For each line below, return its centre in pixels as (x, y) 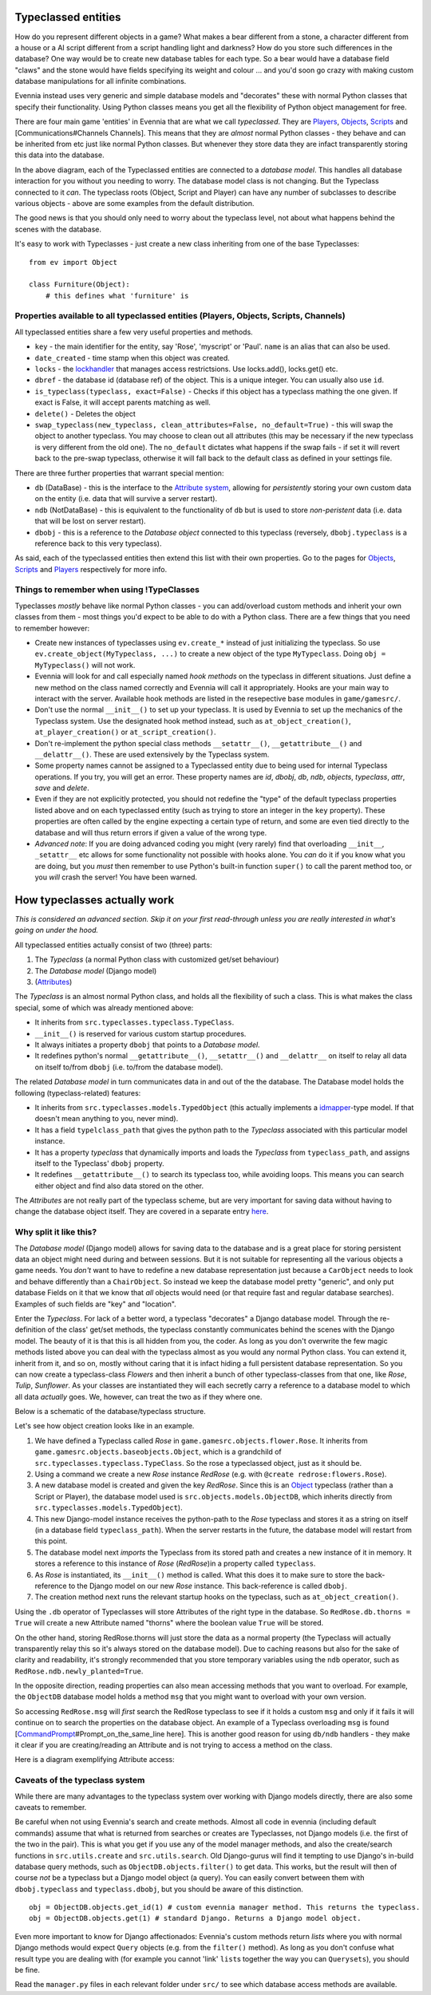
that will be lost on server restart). (91, 521)
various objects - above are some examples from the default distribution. (134, 203)
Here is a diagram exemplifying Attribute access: (95, 1760)
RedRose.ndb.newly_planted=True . (79, 1671)
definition (30, 1329)
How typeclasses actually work (95, 900)
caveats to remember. (51, 1807)
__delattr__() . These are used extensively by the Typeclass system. (152, 754)
